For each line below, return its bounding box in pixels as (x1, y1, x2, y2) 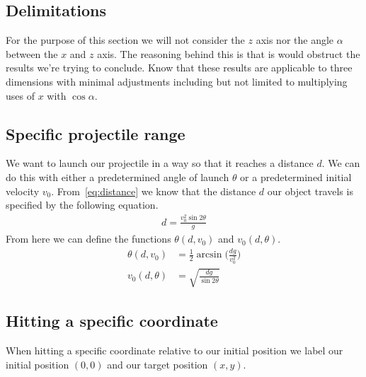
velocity (6, 183, 40, 198)
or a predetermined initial (240, 169, 352, 184)
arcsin (196, 250, 222, 260)
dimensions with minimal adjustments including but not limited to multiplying (6, 74, 348, 88)
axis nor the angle (256, 33, 334, 47)
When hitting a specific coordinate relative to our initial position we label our (6, 343, 343, 358)
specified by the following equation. (6, 197, 159, 212)
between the (6, 46, 58, 61)
